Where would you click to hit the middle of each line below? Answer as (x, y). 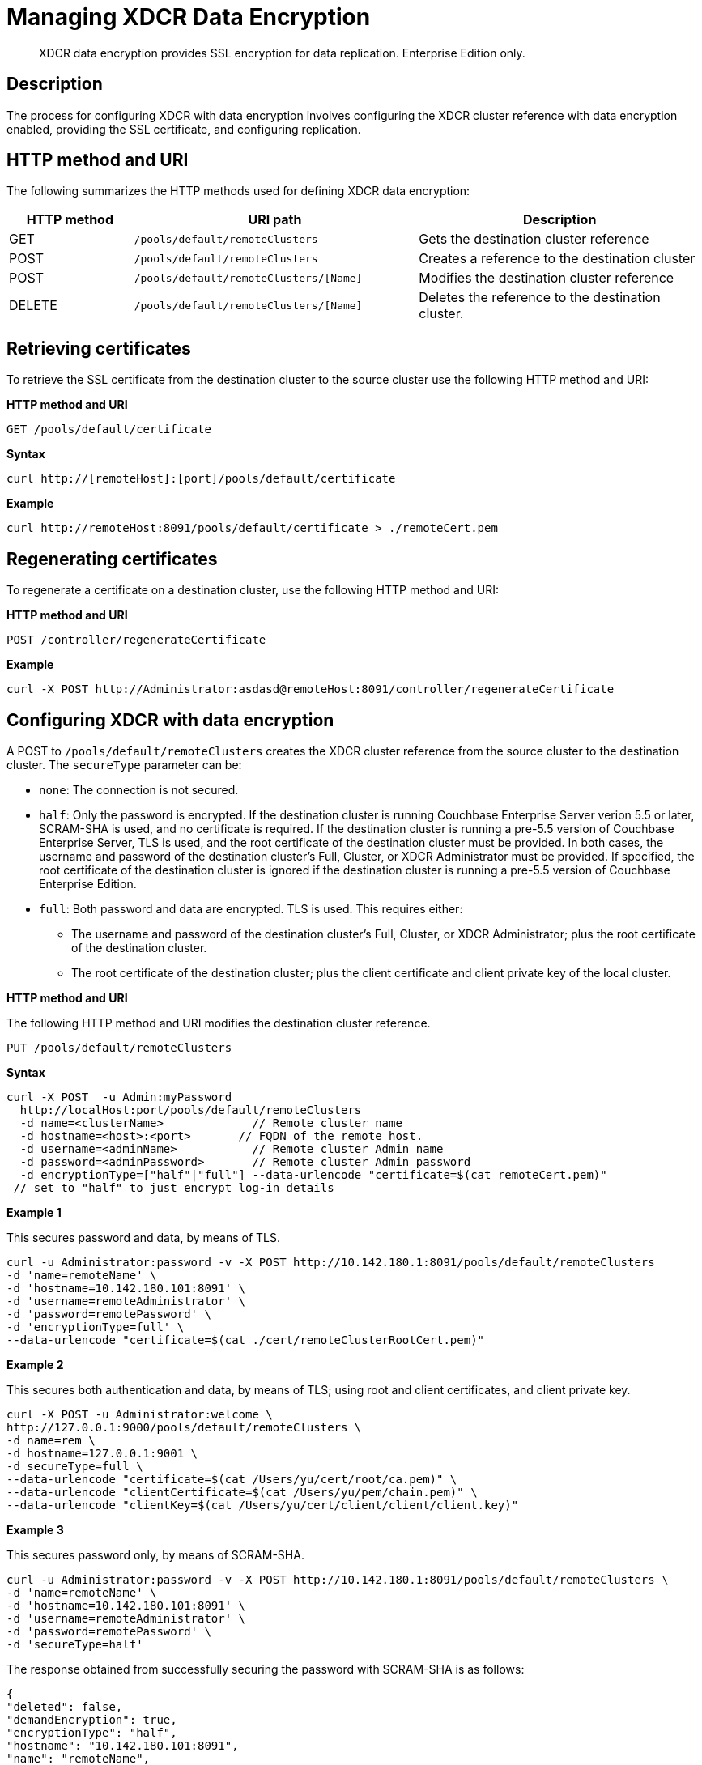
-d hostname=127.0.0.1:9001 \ (102, 1453)
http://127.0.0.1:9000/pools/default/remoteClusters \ (184, 1427)
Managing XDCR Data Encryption (189, 17)
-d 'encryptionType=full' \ (96, 1327)
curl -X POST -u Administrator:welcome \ (140, 1414)
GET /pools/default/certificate (109, 430)
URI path (275, 220)
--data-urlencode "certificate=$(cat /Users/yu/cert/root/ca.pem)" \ (232, 1479)
